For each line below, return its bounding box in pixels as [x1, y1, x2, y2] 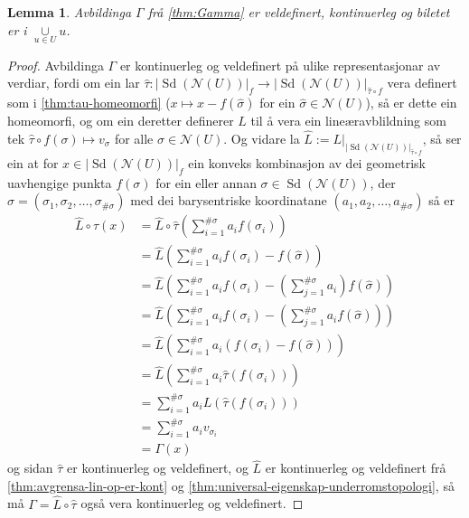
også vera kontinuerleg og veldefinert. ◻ [80, 494, 304, 513]
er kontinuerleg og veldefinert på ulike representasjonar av [119, 55, 441, 74]
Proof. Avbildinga [7, 55, 104, 74]
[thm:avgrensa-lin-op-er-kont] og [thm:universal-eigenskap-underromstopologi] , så [7, 476, 455, 494]
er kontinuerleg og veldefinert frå [265, 458, 446, 477]
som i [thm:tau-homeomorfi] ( [7, 93, 171, 112]
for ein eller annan [155, 173, 257, 192]
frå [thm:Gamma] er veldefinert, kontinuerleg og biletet [147, 3, 450, 21]
